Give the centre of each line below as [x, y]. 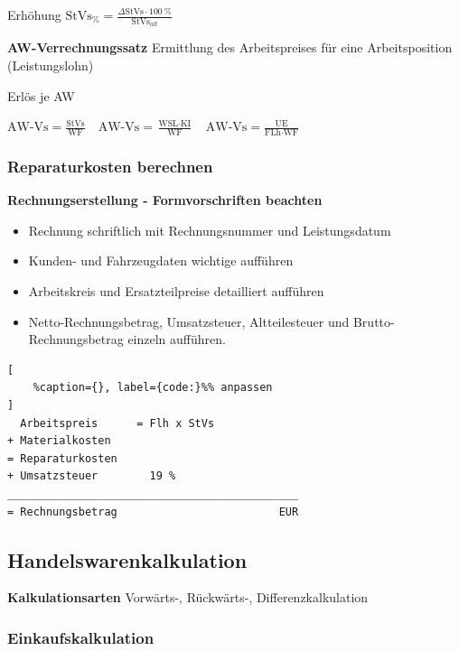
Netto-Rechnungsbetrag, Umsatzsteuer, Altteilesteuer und [189, 321]
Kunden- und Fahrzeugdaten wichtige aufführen [161, 260]
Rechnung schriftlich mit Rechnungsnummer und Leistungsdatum [210, 230]
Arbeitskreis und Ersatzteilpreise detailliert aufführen [176, 291]
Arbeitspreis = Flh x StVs [117, 423]
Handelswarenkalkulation [127, 559]
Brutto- [374, 321]
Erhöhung [34, 14]
